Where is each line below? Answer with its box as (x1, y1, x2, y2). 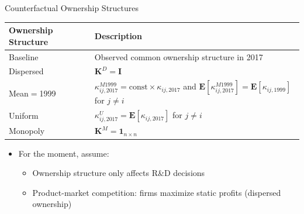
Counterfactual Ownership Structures (5, 2, 139, 13)
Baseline (9, 50, 39, 63)
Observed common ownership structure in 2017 (94, 50, 263, 63)
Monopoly (9, 125, 45, 137)
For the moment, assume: (18, 147, 109, 159)
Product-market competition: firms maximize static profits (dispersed (32, 186, 281, 198)
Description (94, 29, 142, 42)
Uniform (9, 109, 39, 122)
